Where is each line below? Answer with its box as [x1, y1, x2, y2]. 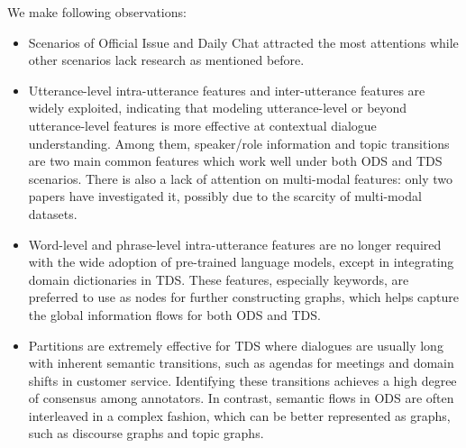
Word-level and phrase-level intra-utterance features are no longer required [28, 234, 442, 253]
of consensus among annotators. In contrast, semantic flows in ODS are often [28, 389, 454, 407]
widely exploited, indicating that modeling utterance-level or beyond [28, 98, 407, 117]
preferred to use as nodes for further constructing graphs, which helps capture [28, 288, 460, 306]
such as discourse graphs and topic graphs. [28, 424, 264, 443]
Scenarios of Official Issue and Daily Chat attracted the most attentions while [28, 32, 459, 51]
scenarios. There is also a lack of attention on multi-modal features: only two [28, 169, 453, 187]
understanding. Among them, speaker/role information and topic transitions [28, 133, 450, 152]
